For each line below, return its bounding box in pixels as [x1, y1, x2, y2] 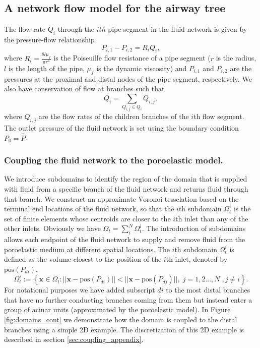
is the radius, [216, 52, 256, 63]
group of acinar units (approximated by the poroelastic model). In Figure [4, 304, 231, 315]
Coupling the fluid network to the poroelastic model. [4, 154, 223, 166]
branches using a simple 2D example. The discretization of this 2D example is [4, 324, 244, 334]
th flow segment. [193, 111, 244, 122]
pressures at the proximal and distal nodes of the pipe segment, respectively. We [4, 73, 252, 84]
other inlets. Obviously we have [4, 223, 101, 234]
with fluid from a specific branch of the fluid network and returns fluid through [4, 184, 248, 194]
